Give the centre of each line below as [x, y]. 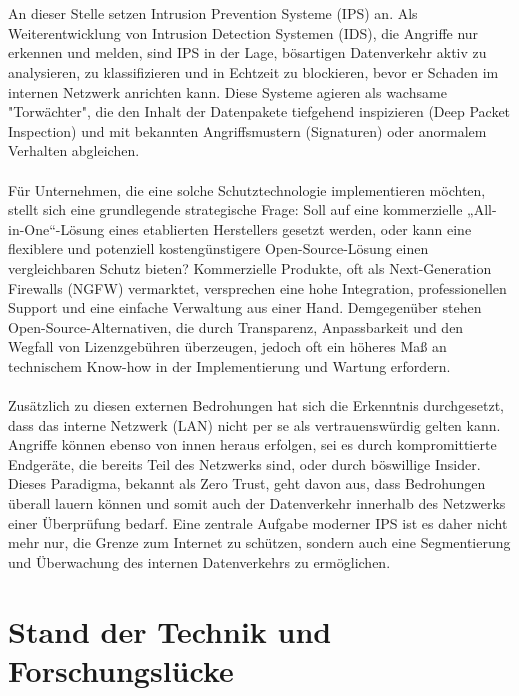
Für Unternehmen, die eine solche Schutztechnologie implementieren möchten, [247, 189]
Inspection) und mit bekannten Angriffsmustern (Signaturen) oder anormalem [247, 130]
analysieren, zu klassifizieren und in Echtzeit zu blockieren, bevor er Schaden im [253, 71]
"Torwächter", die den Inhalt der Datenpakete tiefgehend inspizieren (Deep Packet [259, 111]
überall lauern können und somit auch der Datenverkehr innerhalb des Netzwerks [257, 503]
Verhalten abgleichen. [74, 150]
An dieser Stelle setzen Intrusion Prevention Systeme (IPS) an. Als [213, 13]
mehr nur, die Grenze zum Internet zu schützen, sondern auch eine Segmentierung [259, 542]
